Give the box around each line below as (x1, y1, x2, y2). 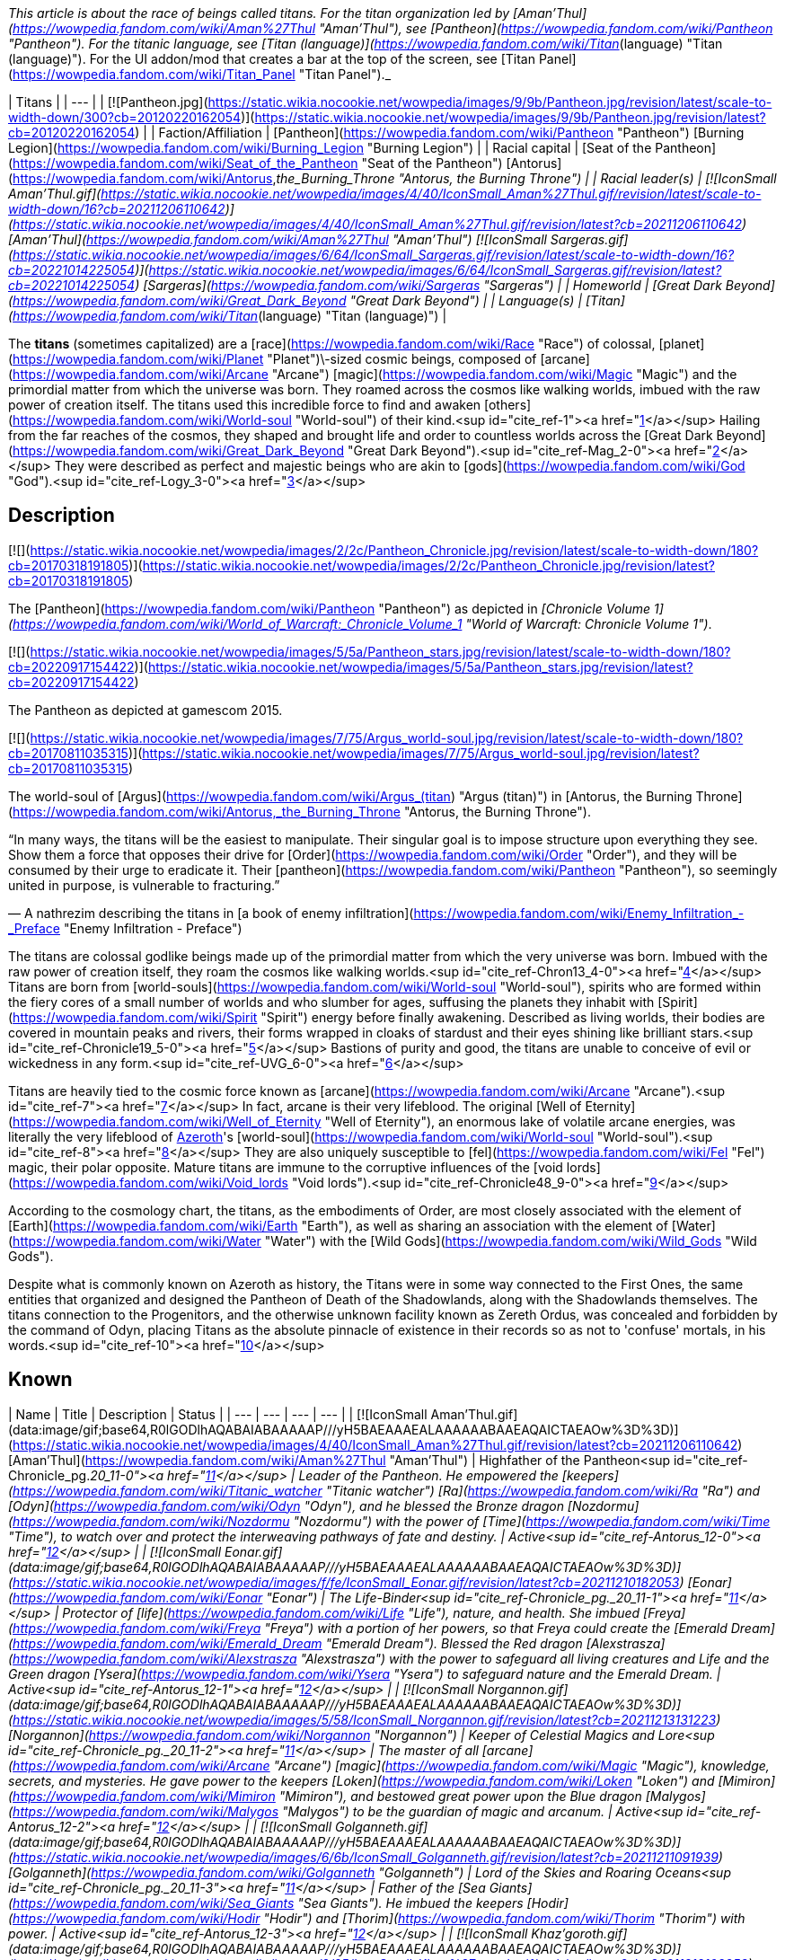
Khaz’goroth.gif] (531, 1925, 628, 1941)
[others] (483, 397, 532, 412)
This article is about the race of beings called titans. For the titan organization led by (8, 5, 510, 21)
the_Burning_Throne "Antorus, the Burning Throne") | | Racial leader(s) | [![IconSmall (276, 171, 777, 186)
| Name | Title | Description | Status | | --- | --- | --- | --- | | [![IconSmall (8, 1406, 428, 1422)
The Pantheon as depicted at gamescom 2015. (8, 702, 283, 718)
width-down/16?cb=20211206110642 (8, 201, 225, 216)
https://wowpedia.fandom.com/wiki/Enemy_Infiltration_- (413, 905, 745, 921)
